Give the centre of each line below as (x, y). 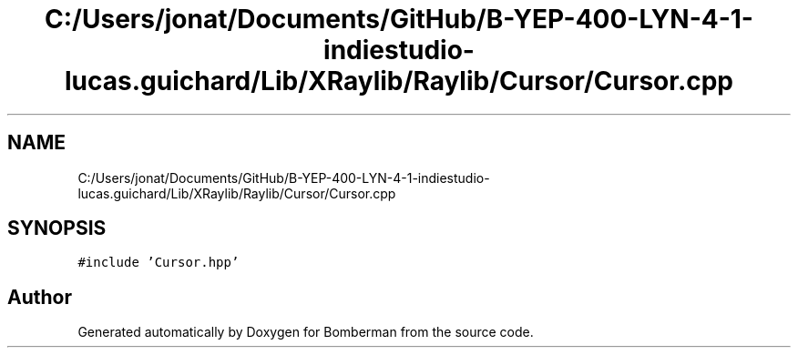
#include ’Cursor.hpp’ (159, 263)
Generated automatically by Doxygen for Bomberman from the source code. (306, 332)
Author (40, 297)
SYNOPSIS (57, 228)
